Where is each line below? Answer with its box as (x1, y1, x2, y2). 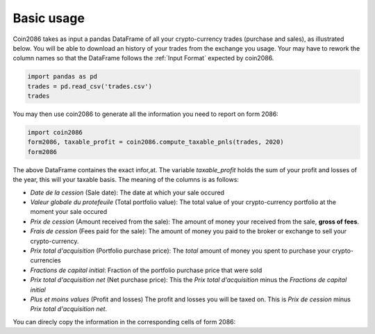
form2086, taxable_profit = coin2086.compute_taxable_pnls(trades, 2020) (27, 138, 284, 146)
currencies (30, 256, 62, 265)
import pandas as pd (27, 73, 97, 81)
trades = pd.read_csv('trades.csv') (27, 82, 153, 90)
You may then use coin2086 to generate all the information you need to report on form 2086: (12, 110, 279, 118)
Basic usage (12, 10, 85, 26)
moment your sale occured (30, 208, 108, 216)
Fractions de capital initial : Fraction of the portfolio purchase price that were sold (30, 266, 262, 274)
